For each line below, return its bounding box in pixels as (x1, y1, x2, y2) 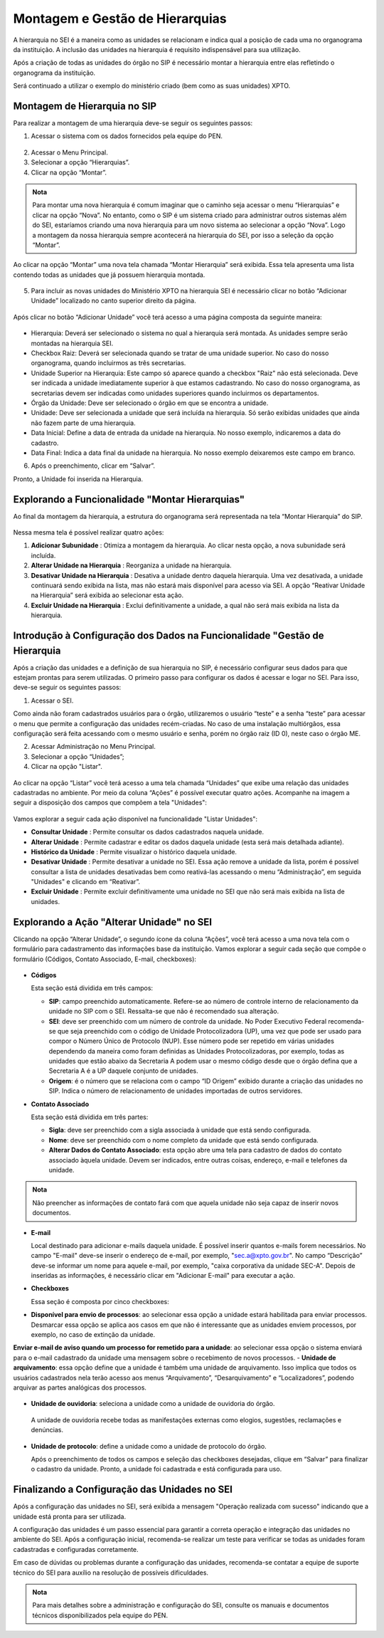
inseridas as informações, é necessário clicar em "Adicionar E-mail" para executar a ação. (31, 1271, 295, 1280)
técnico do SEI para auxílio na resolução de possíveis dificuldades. (13, 1568, 209, 1577)
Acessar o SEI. (31, 696, 74, 705)
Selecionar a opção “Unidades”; (31, 752, 124, 761)
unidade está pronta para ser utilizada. (13, 1512, 127, 1521)
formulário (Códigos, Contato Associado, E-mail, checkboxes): (13, 955, 197, 963)
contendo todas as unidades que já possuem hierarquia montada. (13, 271, 206, 279)
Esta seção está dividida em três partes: (31, 1113, 149, 1121)
